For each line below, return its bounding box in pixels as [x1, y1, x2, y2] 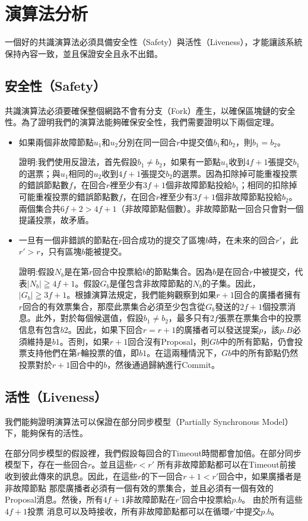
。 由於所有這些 [242, 493, 303, 506]
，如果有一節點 [162, 155, 221, 168]
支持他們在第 [27, 347, 77, 359]
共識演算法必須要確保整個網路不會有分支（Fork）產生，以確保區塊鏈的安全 [5, 104, 296, 116]
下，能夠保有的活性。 [5, 427, 88, 439]
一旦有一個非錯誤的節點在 [18, 233, 119, 246]
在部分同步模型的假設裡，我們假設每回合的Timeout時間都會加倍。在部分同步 [5, 446, 302, 459]
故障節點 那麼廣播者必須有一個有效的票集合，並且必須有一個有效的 [12, 481, 274, 494]
